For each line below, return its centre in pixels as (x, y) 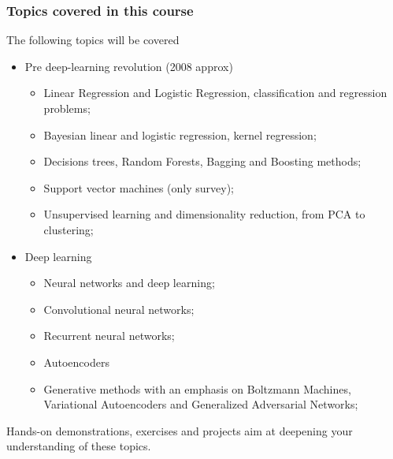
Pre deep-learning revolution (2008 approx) (129, 66)
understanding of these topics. (79, 446)
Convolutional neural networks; (119, 309)
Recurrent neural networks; (109, 336)
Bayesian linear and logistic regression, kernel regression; (180, 134)
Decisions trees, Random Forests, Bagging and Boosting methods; (202, 161)
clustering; (69, 229)
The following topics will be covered (93, 40)
